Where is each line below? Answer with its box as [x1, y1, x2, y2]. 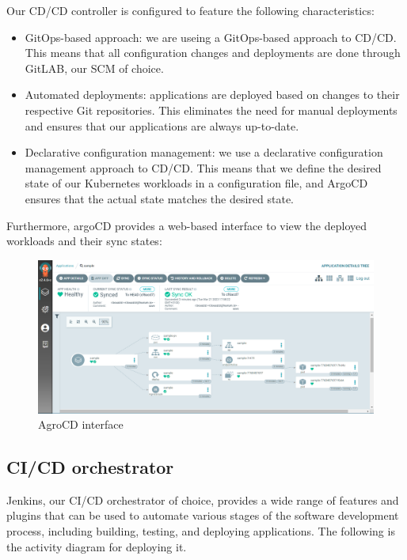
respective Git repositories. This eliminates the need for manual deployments [25, 101, 397, 118]
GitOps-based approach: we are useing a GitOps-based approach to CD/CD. [25, 28, 397, 45]
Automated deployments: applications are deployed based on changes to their [25, 86, 400, 103]
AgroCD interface [38, 416, 124, 433]
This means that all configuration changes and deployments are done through [25, 44, 401, 61]
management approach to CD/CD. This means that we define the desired [25, 159, 382, 176]
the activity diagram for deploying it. [6, 538, 187, 554]
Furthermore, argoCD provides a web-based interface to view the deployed [6, 217, 367, 233]
